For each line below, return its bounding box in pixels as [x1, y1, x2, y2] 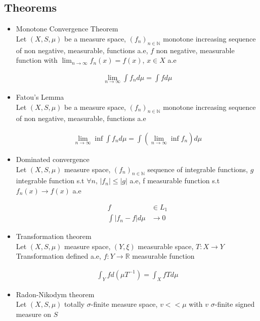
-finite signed [214, 299, 255, 309]
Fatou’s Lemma [16, 92, 64, 102]
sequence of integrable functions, [147, 164, 248, 174]
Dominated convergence [16, 154, 90, 165]
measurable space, [138, 240, 194, 251]
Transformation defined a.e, [16, 251, 101, 261]
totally [64, 299, 85, 309]
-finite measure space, [91, 299, 158, 309]
